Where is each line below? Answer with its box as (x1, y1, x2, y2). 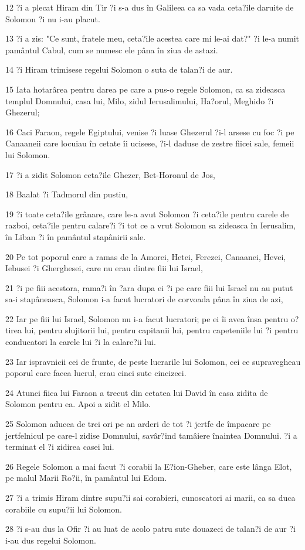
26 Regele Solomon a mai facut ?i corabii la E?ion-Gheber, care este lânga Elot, (5, 460, 292, 472)
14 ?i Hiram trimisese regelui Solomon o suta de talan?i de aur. (5, 63, 233, 76)
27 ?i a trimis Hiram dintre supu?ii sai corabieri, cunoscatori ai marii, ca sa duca (5, 491, 296, 503)
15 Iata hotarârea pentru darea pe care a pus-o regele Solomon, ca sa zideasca (5, 83, 286, 95)
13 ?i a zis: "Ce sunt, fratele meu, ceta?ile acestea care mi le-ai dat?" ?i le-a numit (5, 32, 300, 45)
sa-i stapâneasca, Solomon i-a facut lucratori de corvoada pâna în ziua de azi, (5, 293, 283, 305)
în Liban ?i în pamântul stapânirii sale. (5, 230, 146, 242)
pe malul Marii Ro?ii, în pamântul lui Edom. (5, 472, 167, 484)
